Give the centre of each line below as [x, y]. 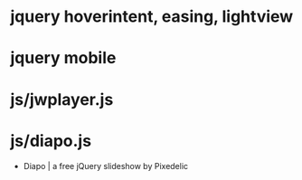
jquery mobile [63, 58]
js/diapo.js [51, 141]
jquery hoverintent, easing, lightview [152, 17]
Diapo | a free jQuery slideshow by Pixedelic [106, 166]
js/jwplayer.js [62, 99]
